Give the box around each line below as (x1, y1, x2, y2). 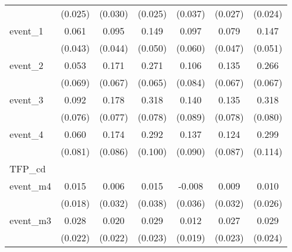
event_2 (9, 58, 43, 72)
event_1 (9, 24, 43, 37)
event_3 (9, 93, 43, 106)
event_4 (9, 127, 43, 141)
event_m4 (9, 179, 52, 193)
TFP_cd (9, 162, 46, 175)
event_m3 (9, 213, 52, 227)
